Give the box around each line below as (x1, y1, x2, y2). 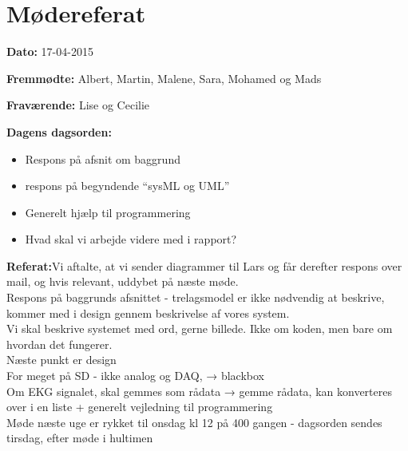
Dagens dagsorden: (6, 123, 112, 140)
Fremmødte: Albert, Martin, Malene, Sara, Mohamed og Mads (6, 69, 322, 86)
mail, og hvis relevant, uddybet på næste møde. (6, 273, 239, 290)
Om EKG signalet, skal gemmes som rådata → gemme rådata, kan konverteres (6, 382, 392, 399)
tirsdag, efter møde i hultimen (6, 429, 153, 446)
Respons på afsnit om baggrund (25, 150, 180, 167)
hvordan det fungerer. (6, 335, 113, 352)
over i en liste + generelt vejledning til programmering (6, 398, 273, 415)
